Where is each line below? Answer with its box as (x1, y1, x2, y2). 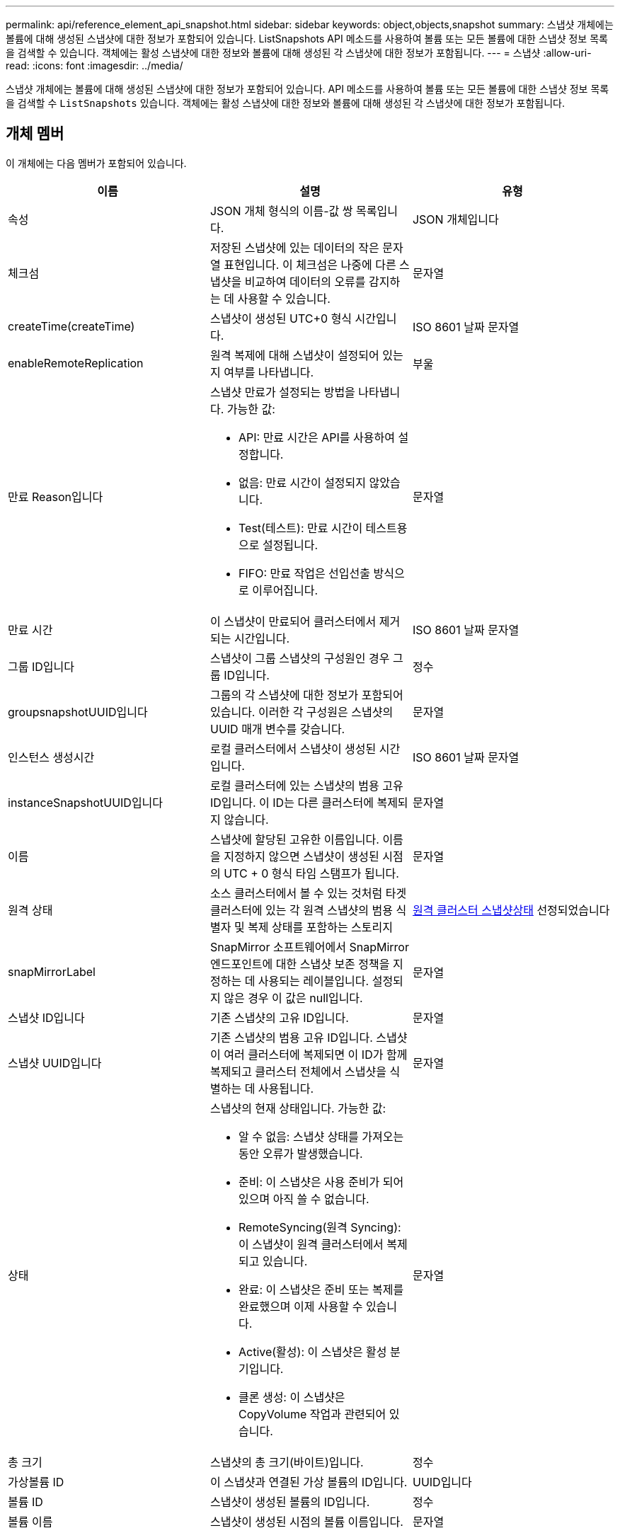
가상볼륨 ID (8, 1474, 64, 1489)
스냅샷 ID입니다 (8, 1010, 85, 1025)
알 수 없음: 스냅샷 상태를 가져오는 (238, 1129, 404, 1144)
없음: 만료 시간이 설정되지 (238, 475, 367, 490)
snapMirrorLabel (8, 964, 96, 979)
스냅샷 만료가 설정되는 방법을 (209, 384, 355, 399)
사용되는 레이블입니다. (258, 973, 369, 988)
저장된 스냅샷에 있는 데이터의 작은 (209, 240, 379, 255)
